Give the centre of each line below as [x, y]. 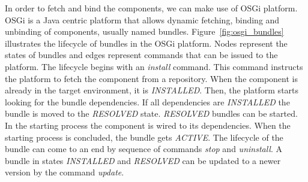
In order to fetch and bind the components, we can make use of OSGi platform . [151, 8]
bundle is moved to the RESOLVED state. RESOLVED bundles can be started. [151, 113]
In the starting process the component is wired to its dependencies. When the [148, 125]
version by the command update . [65, 172]
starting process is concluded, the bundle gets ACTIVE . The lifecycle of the [144, 137]
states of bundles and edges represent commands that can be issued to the [141, 55]
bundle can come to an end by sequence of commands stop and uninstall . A [143, 149]
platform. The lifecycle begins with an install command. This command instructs [154, 66]
